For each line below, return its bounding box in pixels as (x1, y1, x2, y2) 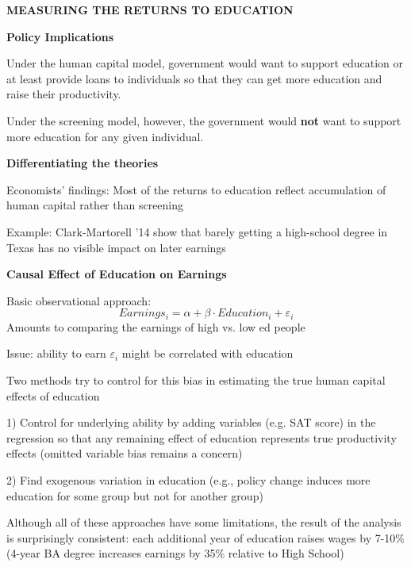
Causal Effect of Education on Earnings (6, 266, 227, 282)
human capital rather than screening (6, 197, 184, 213)
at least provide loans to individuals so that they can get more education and (6, 70, 382, 86)
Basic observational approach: (6, 292, 152, 308)
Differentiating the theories (6, 155, 159, 171)
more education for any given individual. (6, 128, 204, 144)
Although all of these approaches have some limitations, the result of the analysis (6, 514, 401, 531)
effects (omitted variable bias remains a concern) (6, 445, 243, 462)
